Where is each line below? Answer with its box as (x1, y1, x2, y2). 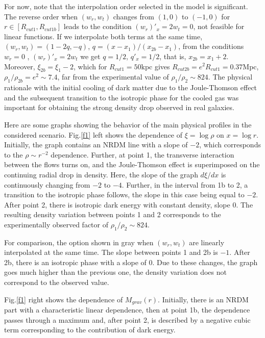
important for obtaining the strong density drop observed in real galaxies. (4, 102, 234, 113)
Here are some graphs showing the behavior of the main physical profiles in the (4, 119, 252, 129)
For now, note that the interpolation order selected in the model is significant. (4, 1, 248, 11)
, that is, (159, 50, 186, 61)
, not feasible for (193, 21, 245, 32)
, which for (74, 61, 107, 71)
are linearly (189, 237, 225, 247)
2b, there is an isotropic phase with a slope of (4, 256, 147, 267)
